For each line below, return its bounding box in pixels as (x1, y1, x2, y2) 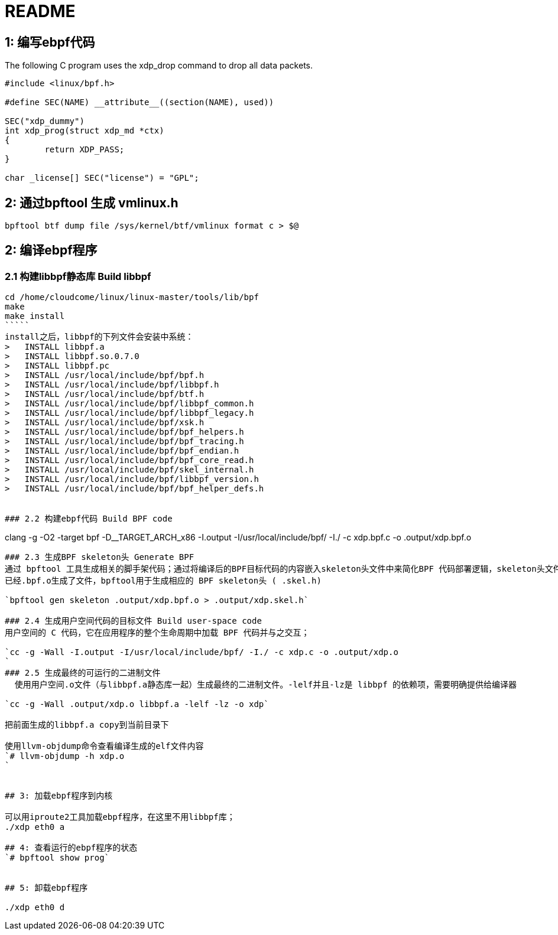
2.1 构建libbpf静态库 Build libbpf (5, 270, 151, 282)
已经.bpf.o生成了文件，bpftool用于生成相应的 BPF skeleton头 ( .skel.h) (5, 576, 322, 586)
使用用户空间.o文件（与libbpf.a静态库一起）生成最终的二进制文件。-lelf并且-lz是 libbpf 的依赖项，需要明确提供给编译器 (14, 680, 517, 690)
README (5, 1, 76, 21)
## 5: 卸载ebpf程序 (5, 883, 88, 893)
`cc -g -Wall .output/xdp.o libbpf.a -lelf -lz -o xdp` (5, 699, 269, 709)
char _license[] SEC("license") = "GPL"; (5, 173, 199, 183)
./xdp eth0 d (5, 903, 65, 913)
